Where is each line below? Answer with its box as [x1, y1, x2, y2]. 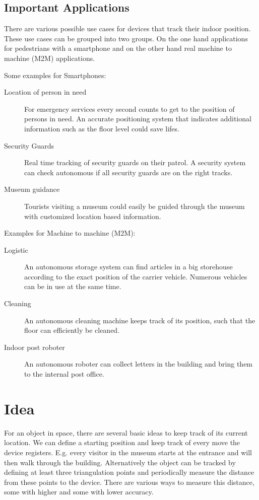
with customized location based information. [24, 210, 161, 221]
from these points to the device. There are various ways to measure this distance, [4, 476, 254, 487]
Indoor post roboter [4, 341, 65, 352]
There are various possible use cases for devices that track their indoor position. [4, 23, 251, 34]
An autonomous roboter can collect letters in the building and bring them [24, 359, 253, 369]
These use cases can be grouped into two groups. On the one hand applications [4, 33, 248, 43]
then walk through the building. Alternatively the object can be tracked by [4, 457, 236, 467]
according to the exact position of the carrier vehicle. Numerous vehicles [24, 271, 247, 281]
